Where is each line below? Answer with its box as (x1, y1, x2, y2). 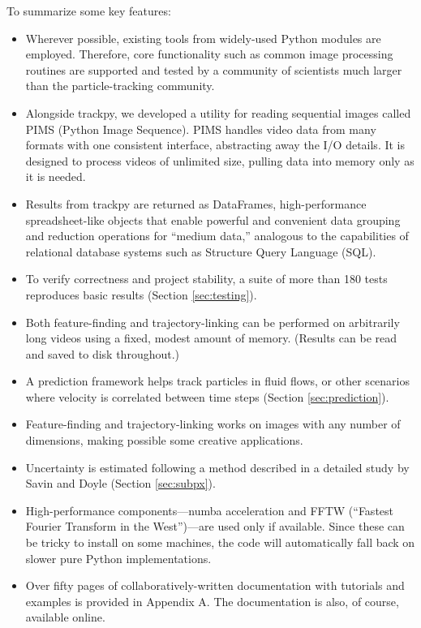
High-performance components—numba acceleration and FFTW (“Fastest (25, 501, 394, 518)
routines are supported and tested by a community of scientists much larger (25, 61, 402, 78)
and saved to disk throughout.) (25, 345, 180, 362)
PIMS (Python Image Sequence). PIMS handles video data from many (25, 120, 376, 137)
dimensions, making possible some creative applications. (25, 432, 303, 449)
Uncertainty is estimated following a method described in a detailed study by (25, 458, 410, 475)
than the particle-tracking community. (25, 77, 215, 94)
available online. (25, 609, 105, 626)
